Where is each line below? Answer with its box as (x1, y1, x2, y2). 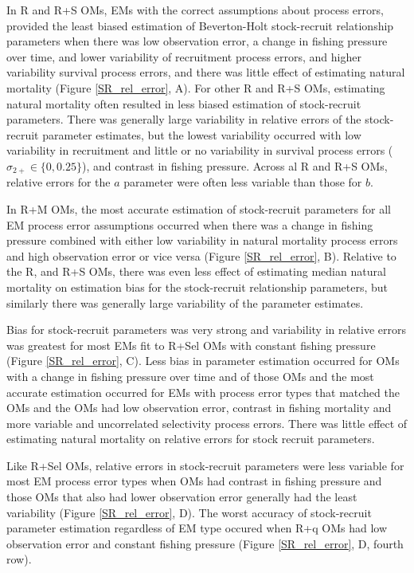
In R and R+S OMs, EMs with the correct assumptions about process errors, (6, 2, 384, 18)
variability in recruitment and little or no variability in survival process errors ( (6, 142, 393, 159)
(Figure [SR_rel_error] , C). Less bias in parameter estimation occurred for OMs (6, 352, 400, 369)
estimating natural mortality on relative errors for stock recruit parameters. (6, 430, 375, 447)
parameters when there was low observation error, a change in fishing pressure (6, 33, 388, 49)
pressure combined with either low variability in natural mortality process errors (6, 232, 398, 249)
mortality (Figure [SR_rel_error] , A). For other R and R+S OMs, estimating (6, 79, 385, 96)
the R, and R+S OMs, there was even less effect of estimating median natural (6, 263, 386, 280)
